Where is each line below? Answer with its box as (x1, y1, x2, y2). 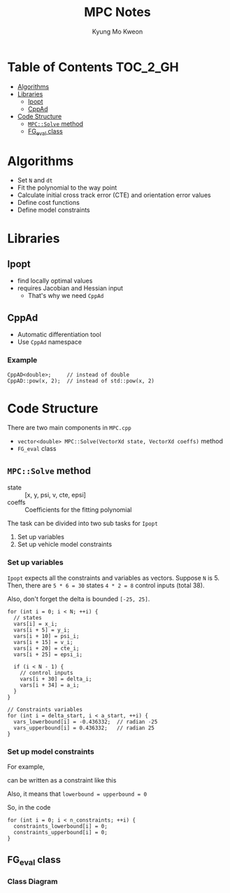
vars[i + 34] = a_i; (20, 681, 80, 689)
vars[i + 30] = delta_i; (20, 676, 92, 683)
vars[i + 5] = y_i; (13, 627, 71, 634)
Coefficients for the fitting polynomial (24, 506, 132, 514)
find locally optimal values (17, 277, 93, 285)
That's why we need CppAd (27, 292, 104, 300)
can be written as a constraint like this (7, 776, 117, 784)
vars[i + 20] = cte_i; (13, 645, 80, 652)
